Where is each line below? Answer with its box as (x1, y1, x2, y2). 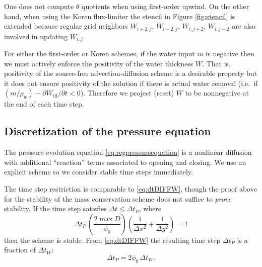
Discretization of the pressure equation (4, 123, 211, 139)
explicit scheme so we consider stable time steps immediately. (4, 166, 193, 177)
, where (139, 203, 161, 214)
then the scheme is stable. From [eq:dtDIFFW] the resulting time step (4, 234, 221, 245)
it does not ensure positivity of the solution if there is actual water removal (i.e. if (4, 77, 258, 88)
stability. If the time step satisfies (4, 203, 107, 214)
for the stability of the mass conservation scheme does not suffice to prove (4, 193, 231, 204)
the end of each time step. (4, 99, 84, 109)
